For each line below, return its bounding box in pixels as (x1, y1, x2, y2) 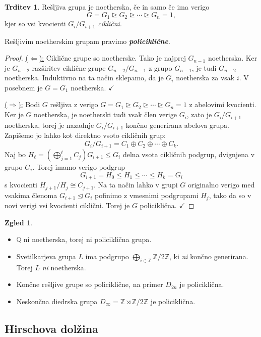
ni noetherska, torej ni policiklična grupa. (23, 234, 152, 245)
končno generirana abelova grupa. (125, 119, 229, 130)
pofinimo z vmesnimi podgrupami (95, 189, 199, 200)
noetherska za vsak (176, 72, 235, 83)
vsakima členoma (5, 189, 57, 200)
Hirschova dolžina (5, 320, 98, 336)
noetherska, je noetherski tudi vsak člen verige (34, 109, 177, 120)
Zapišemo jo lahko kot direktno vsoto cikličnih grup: (5, 129, 166, 140)
